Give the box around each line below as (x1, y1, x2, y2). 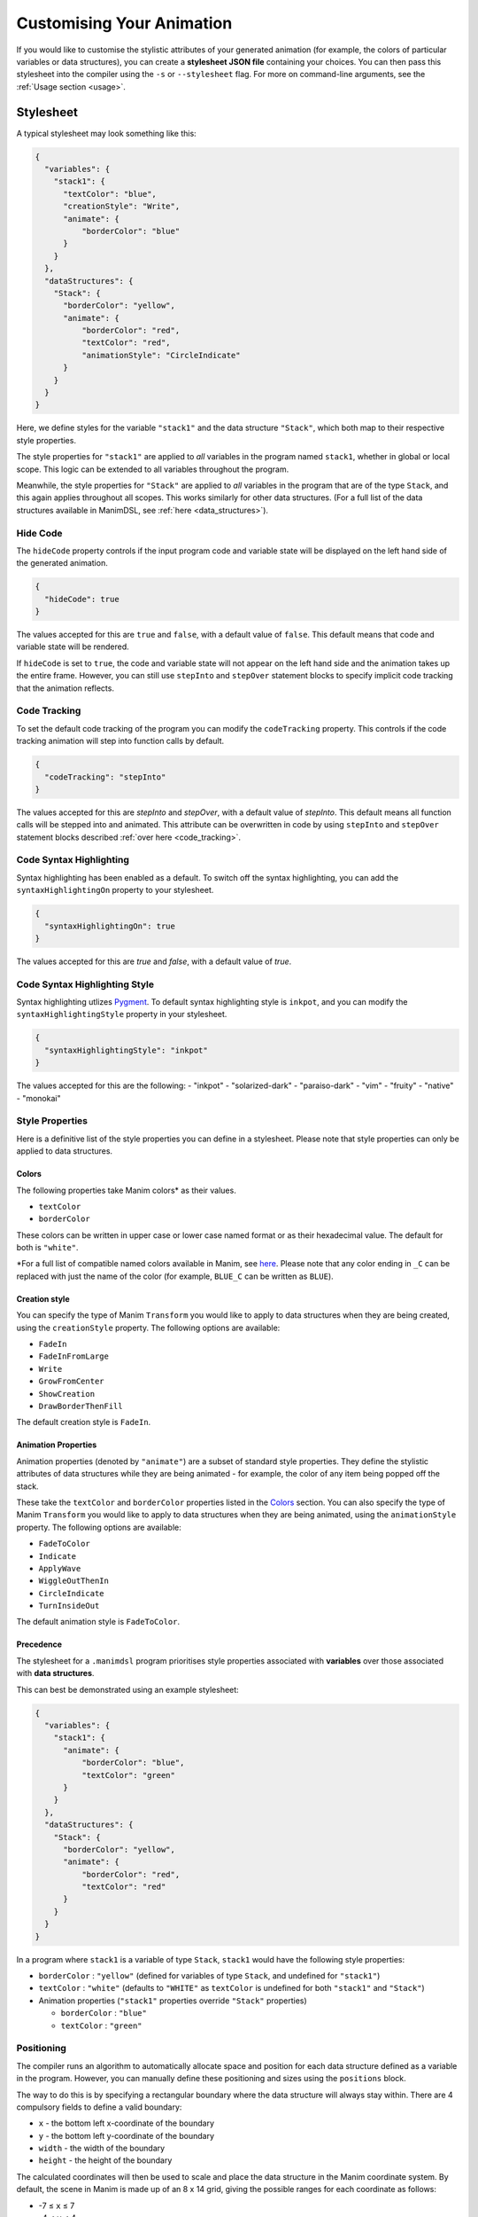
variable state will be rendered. (16, 641, 130, 652)
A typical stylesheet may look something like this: (16, 128, 197, 138)
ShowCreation (38, 1389, 96, 1398)
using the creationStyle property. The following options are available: (16, 1322, 281, 1333)
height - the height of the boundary (38, 2155, 173, 2166)
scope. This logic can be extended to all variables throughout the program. (16, 464, 289, 474)
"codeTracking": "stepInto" (44, 772, 166, 782)
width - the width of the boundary (38, 2143, 166, 2154)
